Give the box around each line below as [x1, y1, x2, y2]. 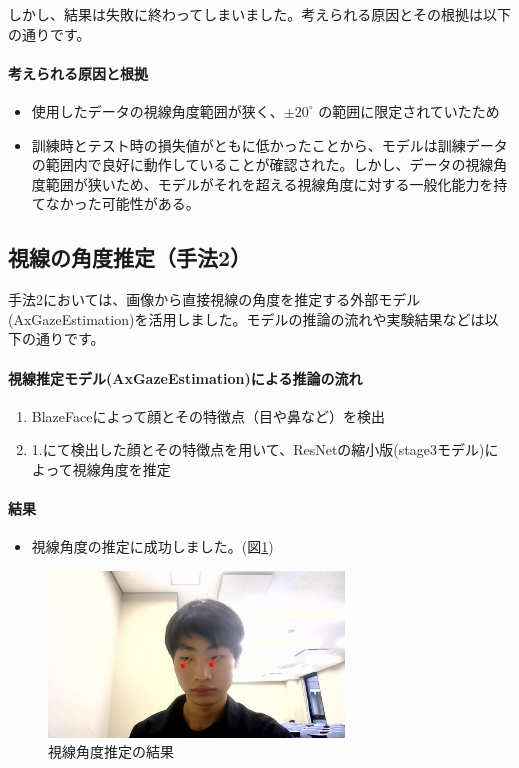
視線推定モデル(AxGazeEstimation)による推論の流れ [8, 367, 363, 388]
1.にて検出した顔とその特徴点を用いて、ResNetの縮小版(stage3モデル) [31, 439, 485, 460]
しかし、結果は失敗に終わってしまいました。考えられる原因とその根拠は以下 [8, 4, 511, 24]
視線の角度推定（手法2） [8, 242, 252, 273]
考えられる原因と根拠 [8, 62, 148, 83]
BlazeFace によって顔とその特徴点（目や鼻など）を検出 [31, 405, 385, 426]
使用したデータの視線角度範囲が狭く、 [31, 100, 284, 121]
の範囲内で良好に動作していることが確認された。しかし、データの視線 [31, 154, 494, 175]
